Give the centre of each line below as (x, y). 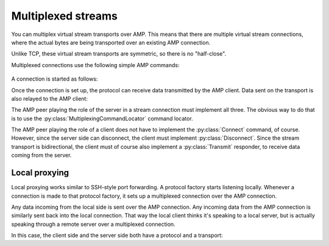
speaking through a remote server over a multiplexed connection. (94, 224)
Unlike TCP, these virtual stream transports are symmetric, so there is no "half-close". (119, 54)
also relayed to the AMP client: (50, 98)
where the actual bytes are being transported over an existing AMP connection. (111, 42)
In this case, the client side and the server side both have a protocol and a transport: (117, 236)
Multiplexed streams (65, 16)
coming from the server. (41, 155)
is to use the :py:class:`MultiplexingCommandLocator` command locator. (102, 118)
